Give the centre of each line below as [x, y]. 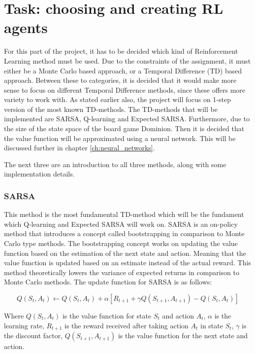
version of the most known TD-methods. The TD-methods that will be [111, 109]
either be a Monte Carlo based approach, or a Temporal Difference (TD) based [123, 70]
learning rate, [24, 325]
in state [212, 325]
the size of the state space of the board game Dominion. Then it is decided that [124, 128]
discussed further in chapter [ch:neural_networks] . [80, 148]
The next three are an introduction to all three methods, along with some [115, 164]
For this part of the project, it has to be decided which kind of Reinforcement [121, 51]
